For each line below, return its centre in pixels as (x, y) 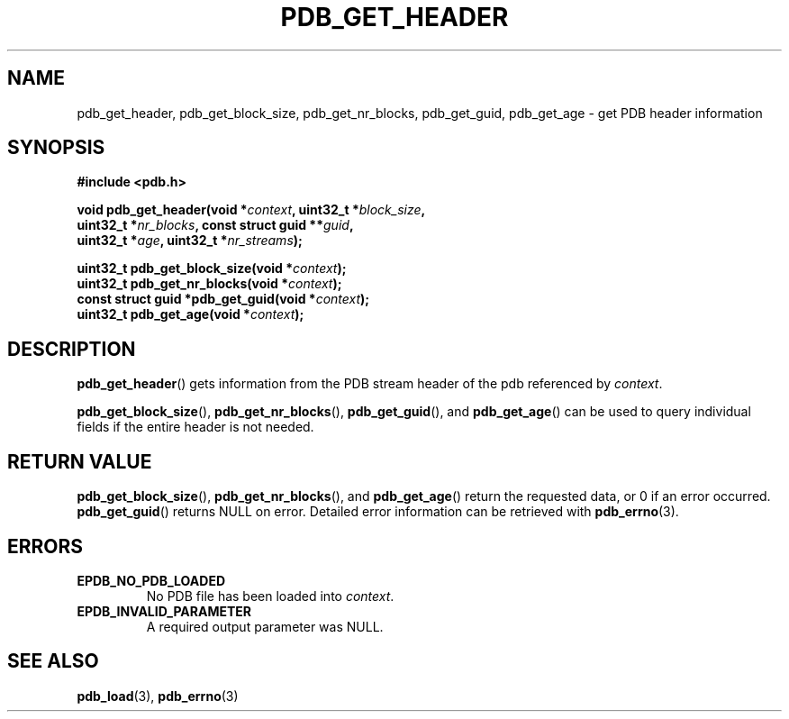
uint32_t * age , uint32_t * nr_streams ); (190, 241)
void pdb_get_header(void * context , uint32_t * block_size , (251, 210)
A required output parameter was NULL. (265, 626)
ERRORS (45, 546)
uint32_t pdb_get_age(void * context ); (190, 314)
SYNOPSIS (56, 148)
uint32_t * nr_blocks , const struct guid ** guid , (215, 225)
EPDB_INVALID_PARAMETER (164, 611)
